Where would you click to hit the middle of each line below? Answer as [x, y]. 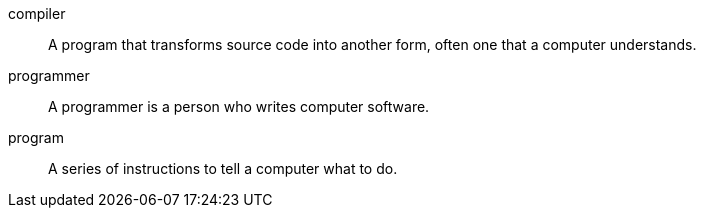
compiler [37, 13]
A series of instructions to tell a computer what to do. [223, 168]
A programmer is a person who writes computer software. [239, 106]
